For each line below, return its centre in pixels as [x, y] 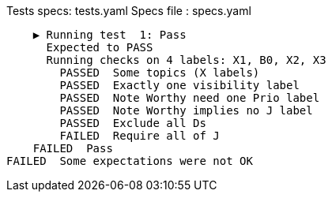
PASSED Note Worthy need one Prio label [190, 98]
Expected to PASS [100, 47]
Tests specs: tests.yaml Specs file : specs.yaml [129, 11]
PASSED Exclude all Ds [133, 123]
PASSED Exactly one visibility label [179, 85]
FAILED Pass [73, 148]
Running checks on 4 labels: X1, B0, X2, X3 [186, 60]
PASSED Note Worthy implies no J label [186, 110]
